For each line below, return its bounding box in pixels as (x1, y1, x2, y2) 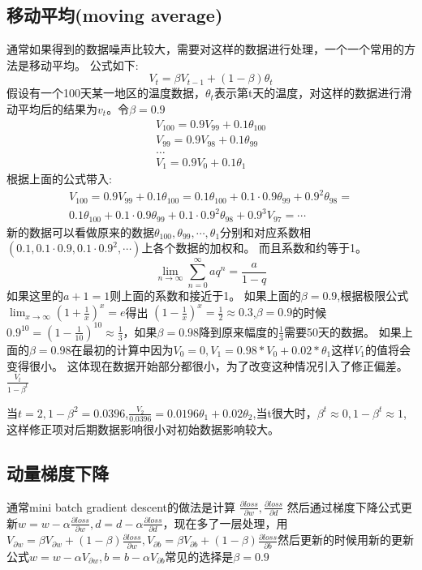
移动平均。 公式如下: (28, 56, 139, 73)
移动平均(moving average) (6, 2, 223, 28)
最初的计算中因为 (82, 341, 174, 358)
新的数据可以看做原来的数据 (6, 223, 154, 240)
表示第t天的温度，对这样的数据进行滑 (213, 84, 412, 101)
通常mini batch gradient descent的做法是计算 (6, 498, 236, 515)
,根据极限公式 (337, 287, 409, 304)
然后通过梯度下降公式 (286, 498, 401, 515)
